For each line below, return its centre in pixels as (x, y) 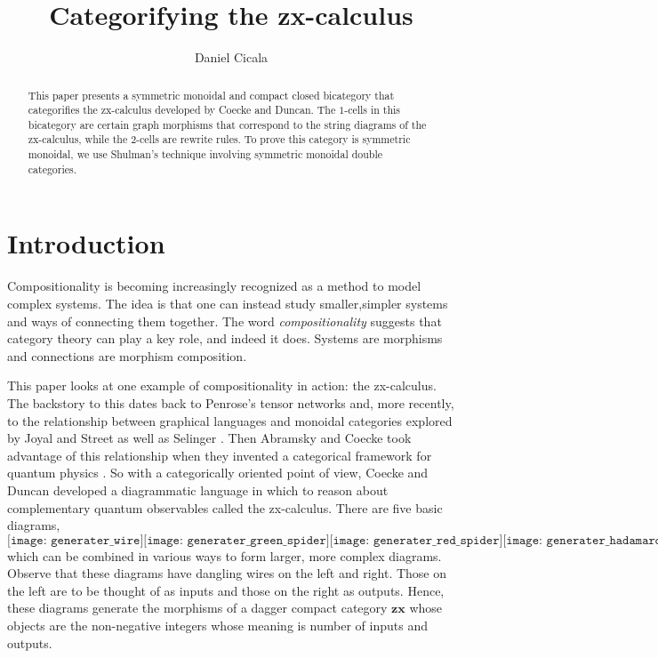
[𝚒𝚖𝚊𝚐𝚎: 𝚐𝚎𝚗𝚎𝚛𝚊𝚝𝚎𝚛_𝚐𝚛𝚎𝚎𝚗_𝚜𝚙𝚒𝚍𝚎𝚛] (237, 540)
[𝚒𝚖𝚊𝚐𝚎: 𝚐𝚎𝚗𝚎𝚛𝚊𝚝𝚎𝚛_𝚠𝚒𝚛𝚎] (76, 540)
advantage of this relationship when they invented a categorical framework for (220, 455)
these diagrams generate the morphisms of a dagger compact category (197, 608)
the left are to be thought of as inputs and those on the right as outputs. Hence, (226, 590)
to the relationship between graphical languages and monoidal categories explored (230, 420)
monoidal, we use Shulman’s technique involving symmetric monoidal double (205, 154)
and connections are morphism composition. (127, 355)
